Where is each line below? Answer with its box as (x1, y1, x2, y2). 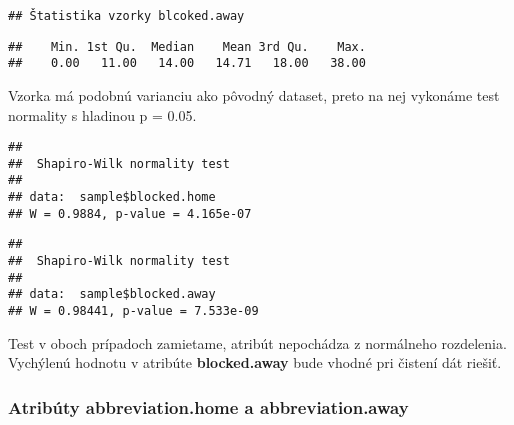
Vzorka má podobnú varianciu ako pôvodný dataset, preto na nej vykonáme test (8, 84, 500, 105)
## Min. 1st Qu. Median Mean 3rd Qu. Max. (8, 39, 366, 54)
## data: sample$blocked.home (8, 190, 216, 205)
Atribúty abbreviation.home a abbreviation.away (8, 394, 409, 419)
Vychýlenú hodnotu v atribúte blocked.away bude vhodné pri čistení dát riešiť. (8, 352, 502, 373)
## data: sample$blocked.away (8, 287, 216, 302)
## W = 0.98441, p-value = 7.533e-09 (8, 304, 259, 319)
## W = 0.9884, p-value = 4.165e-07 (8, 206, 252, 221)
